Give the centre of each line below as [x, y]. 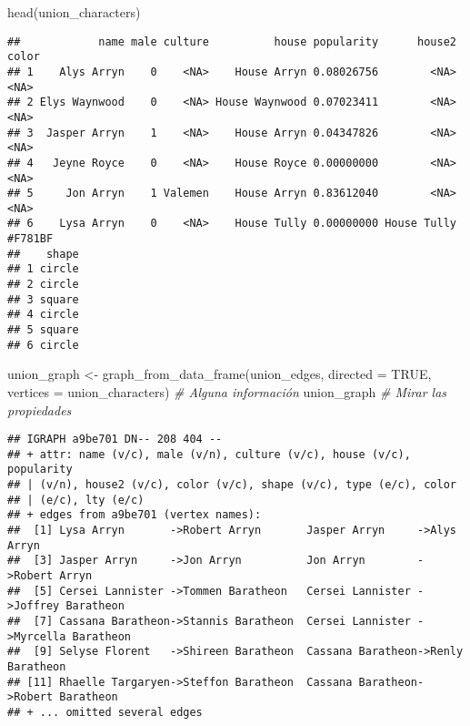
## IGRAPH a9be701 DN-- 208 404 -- [115, 440]
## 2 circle [43, 285]
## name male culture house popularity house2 [232, 41]
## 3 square [43, 299]
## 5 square [43, 330]
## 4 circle [43, 315]
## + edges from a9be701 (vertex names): [135, 515]
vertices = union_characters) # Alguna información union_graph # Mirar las [227, 391]
